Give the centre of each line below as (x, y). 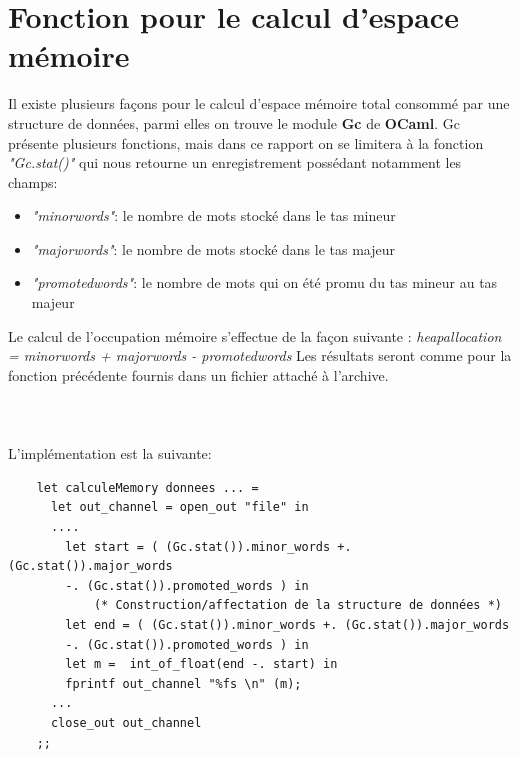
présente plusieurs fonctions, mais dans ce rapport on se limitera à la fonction (246, 142)
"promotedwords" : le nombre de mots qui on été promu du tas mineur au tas (264, 282)
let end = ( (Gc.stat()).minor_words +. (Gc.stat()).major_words (287, 624)
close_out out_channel (126, 722)
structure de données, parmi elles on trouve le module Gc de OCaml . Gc (234, 122)
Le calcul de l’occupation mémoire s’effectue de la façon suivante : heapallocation (255, 335)
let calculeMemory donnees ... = (147, 487)
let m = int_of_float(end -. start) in (201, 664)
